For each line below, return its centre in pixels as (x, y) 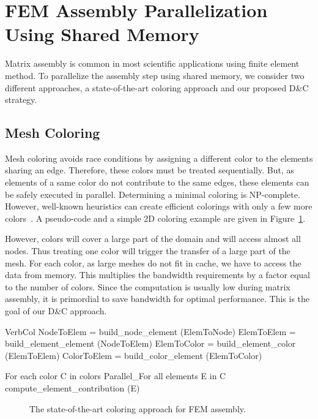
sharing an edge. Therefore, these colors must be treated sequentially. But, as (150, 170)
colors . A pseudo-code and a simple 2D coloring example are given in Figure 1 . (155, 218)
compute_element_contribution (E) (72, 387)
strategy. (21, 100)
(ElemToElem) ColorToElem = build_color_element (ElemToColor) (134, 355)
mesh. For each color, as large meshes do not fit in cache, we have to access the (153, 262)
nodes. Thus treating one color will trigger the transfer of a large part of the (148, 251)
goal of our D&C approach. (56, 311)
